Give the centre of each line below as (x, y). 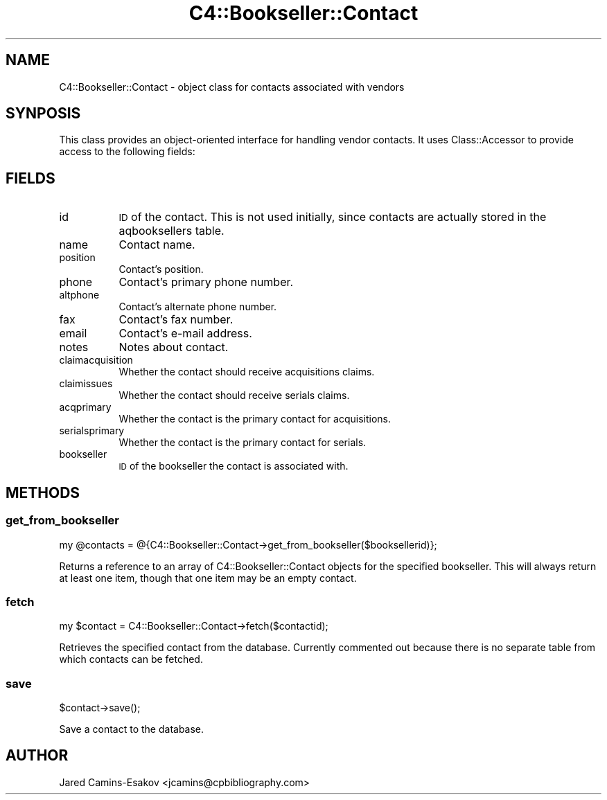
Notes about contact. (174, 347)
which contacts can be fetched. (131, 659)
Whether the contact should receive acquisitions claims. (247, 372)
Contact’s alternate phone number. (198, 307)
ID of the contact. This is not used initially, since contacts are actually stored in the (333, 217)
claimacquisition (96, 360)
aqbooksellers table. (171, 231)
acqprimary (85, 407)
